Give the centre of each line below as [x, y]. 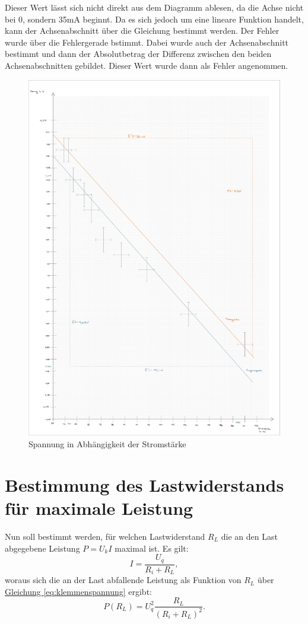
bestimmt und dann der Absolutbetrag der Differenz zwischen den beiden [138, 54]
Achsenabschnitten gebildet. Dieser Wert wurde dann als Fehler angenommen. [147, 65]
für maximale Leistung [99, 508]
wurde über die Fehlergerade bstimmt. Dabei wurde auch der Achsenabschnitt [147, 42]
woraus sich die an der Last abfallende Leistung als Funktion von [123, 580]
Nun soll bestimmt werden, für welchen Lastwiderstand [105, 536]
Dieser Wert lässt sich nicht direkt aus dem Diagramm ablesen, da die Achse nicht [154, 7]
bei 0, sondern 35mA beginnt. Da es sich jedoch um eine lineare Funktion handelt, [154, 19]
